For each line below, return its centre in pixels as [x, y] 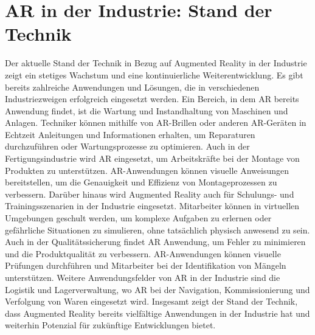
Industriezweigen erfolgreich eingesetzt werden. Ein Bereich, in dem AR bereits [152, 99]
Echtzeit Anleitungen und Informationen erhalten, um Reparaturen [130, 134]
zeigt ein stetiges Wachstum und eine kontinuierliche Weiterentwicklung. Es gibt [154, 74]
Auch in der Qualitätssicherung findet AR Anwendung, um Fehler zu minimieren [155, 242]
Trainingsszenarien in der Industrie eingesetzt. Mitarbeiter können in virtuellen [152, 206]
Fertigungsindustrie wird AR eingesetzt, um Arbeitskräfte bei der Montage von [152, 158]
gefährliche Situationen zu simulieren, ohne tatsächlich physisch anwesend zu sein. [157, 230]
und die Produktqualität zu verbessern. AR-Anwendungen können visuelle [143, 253]
